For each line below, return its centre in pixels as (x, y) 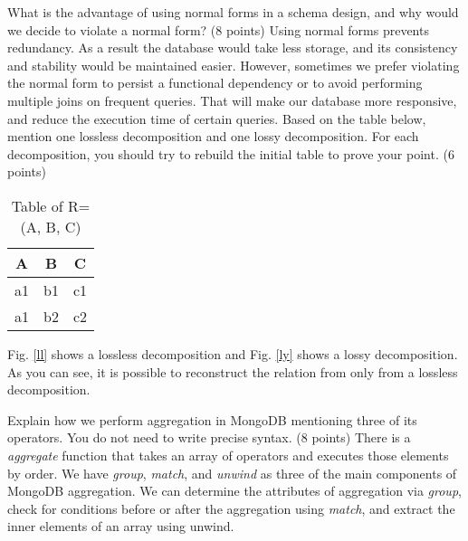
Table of (37, 205)
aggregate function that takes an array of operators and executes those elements (228, 455)
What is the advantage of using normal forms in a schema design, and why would (233, 12)
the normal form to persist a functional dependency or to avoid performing (215, 83)
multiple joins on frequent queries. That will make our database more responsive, (232, 100)
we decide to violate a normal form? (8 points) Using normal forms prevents (218, 29)
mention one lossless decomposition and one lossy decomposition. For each (213, 136)
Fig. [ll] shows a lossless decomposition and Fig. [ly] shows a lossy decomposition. (233, 353)
